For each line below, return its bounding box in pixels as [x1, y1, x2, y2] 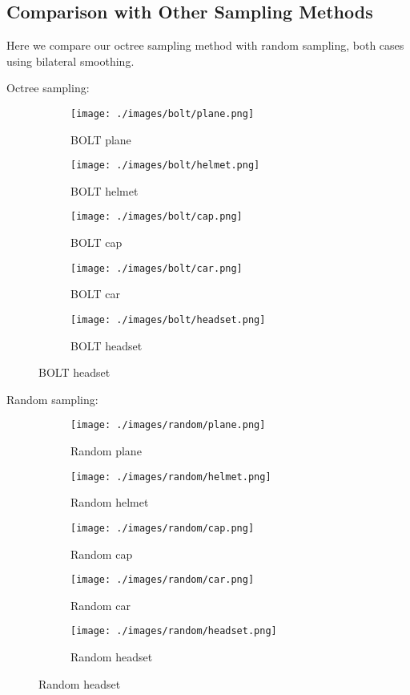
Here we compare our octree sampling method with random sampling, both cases [6, 37, 404, 54]
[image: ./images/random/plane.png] [70, 419, 266, 431]
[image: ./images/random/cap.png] [70, 522, 255, 534]
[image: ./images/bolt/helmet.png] [70, 160, 260, 172]
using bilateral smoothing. [6, 52, 135, 69]
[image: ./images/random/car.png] [70, 574, 255, 586]
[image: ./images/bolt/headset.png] [70, 313, 266, 325]
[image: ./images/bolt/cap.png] [70, 211, 243, 223]
